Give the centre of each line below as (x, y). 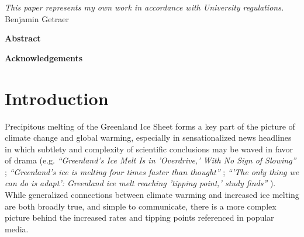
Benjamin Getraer (37, 18)
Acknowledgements (44, 57)
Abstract (23, 38)
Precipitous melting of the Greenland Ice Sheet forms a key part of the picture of (150, 126)
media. (17, 229)
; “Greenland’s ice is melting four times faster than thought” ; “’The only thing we (152, 171)
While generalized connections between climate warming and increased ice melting (152, 195)
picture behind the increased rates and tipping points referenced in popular (139, 217)
